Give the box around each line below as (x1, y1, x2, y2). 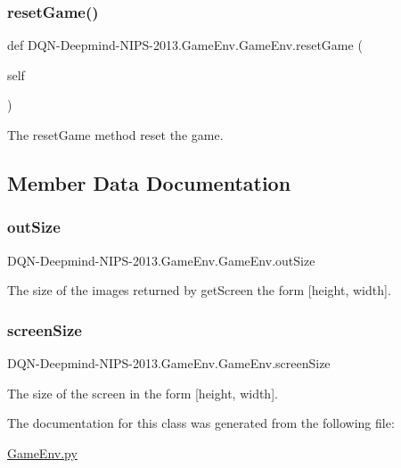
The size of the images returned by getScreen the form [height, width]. (7, 281, 391, 300)
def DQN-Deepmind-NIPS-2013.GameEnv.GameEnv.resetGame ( (7, 36, 363, 54)
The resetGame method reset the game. (7, 126, 224, 144)
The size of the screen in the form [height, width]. (7, 383, 278, 402)
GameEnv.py (7, 443, 78, 462)
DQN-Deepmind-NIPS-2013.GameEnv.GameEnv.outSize (7, 250, 315, 269)
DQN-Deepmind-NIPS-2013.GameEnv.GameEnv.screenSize (7, 354, 331, 372)
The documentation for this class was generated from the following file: (7, 414, 395, 432)
